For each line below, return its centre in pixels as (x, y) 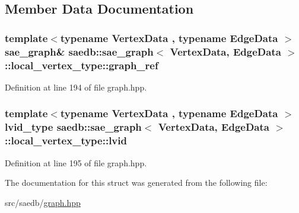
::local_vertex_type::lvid (66, 141)
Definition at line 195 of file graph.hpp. (76, 162)
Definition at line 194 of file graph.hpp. (76, 87)
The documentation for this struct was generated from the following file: (136, 183)
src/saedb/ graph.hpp (43, 202)
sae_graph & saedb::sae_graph (79, 51)
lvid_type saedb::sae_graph (73, 127)
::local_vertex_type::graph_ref (82, 65)
